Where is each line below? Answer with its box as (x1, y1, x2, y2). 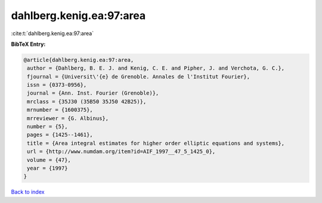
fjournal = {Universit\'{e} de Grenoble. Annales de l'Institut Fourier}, (27, 73, 250, 80)
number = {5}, (27, 123, 68, 130)
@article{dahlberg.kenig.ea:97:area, (23, 57, 134, 63)
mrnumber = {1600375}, (27, 107, 94, 113)
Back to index (11, 188, 45, 196)
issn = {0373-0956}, (27, 82, 87, 89)
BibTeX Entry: (11, 40, 46, 48)
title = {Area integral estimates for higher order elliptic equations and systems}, (27, 140, 285, 146)
